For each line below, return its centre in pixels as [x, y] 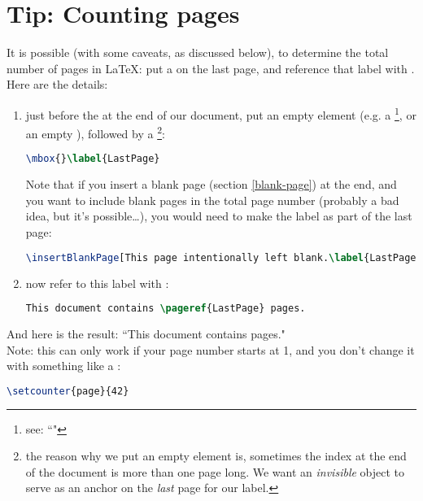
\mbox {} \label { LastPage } [93, 159]
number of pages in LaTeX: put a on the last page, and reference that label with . [211, 68]
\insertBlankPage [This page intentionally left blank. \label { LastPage [221, 257]
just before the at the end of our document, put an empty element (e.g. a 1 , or [221, 113]
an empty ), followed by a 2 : [95, 132]
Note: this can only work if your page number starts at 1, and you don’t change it [211, 349]
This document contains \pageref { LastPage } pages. [166, 309]
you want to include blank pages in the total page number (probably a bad [212, 200]
